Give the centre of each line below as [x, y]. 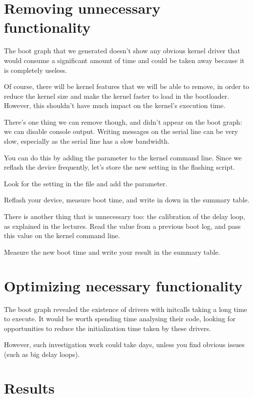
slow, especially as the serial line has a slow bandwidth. [87, 141]
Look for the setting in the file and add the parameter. [86, 183]
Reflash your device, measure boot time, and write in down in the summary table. [127, 200]
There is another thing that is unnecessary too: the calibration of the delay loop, [125, 216]
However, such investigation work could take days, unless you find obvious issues [124, 344]
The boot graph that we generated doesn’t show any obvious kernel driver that [122, 51]
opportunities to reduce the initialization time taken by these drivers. [107, 328]
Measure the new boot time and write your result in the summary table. [112, 252]
